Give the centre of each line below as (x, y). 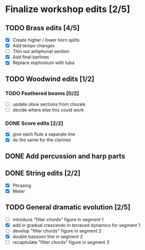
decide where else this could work (48, 110)
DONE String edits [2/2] (43, 173)
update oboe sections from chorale (49, 104)
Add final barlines (31, 57)
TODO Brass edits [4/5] (42, 28)
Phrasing (22, 185)
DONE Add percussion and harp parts (65, 156)
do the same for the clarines (42, 140)
